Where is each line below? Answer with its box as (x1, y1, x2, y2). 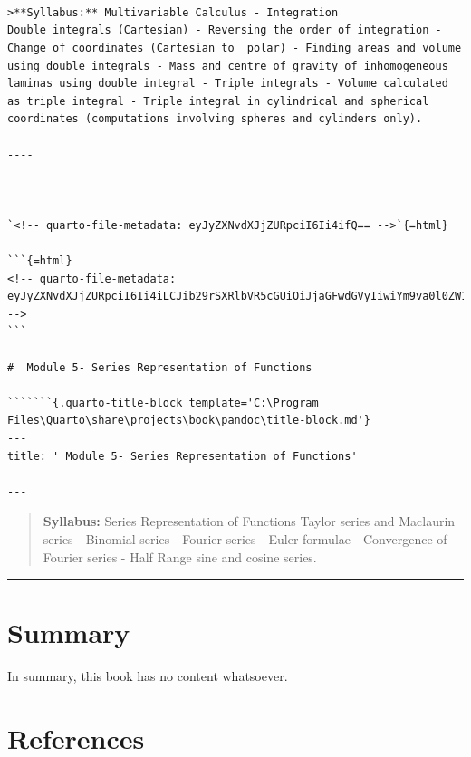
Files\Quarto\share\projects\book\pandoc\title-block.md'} (7, 414, 370, 427)
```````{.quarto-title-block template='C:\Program (7, 396, 319, 409)
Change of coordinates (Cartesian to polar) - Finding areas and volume (7, 41, 462, 54)
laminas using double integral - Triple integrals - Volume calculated (7, 77, 448, 91)
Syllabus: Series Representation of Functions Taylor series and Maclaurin (43, 512, 456, 531)
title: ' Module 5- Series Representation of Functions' (7, 449, 358, 463)
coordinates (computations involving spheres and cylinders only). (7, 112, 423, 126)
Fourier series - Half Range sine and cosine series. (43, 547, 317, 566)
